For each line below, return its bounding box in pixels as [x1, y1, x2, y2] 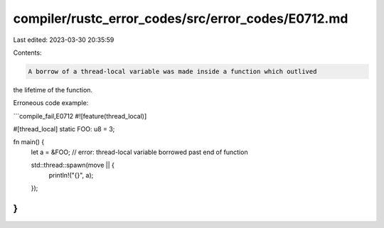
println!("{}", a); [48, 170, 94, 179]
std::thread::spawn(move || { [31, 161, 115, 170]
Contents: [13, 48, 42, 57]
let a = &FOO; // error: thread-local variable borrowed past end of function [31, 148, 248, 156]
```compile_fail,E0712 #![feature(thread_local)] [13, 112, 147, 120]
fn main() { [13, 138, 45, 146]
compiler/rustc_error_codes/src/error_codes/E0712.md [13, 11, 348, 26]
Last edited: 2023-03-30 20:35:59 [13, 36, 114, 44]
